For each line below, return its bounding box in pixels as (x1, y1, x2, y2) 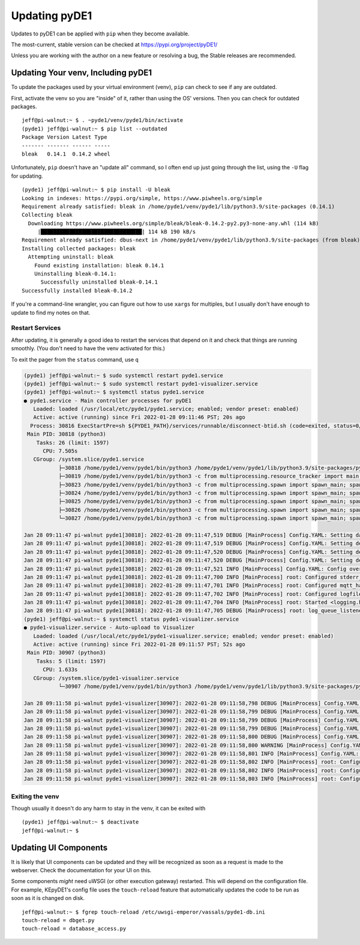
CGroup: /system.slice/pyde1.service (33, 456, 144, 463)
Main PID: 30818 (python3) (27, 431, 106, 438)
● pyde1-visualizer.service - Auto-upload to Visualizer (23, 624, 195, 631)
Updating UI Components (11, 842, 108, 852)
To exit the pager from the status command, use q (11, 356, 139, 363)
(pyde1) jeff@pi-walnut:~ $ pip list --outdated (22, 125, 167, 132)
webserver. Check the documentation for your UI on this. (11, 867, 152, 874)
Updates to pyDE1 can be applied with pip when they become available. (11, 30, 190, 37)
